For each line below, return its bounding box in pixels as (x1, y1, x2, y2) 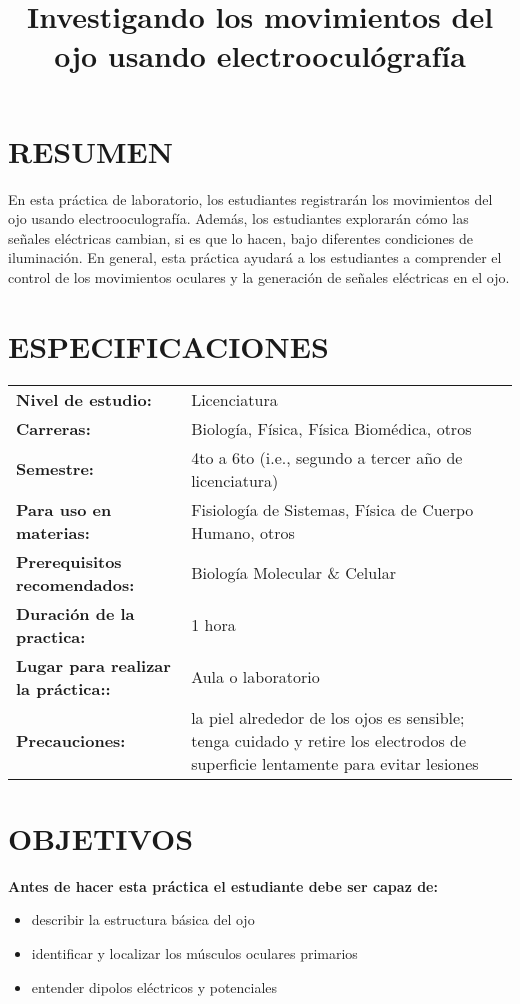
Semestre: (16, 457, 94, 481)
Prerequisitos (16, 549, 122, 573)
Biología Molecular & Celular (191, 561, 396, 585)
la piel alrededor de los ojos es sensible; (191, 705, 465, 729)
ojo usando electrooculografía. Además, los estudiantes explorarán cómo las (8, 208, 469, 229)
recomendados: (16, 572, 135, 596)
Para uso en (16, 497, 112, 521)
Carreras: (16, 416, 91, 440)
